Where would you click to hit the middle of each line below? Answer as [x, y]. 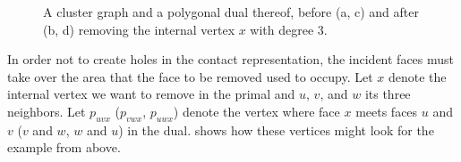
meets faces [387, 111]
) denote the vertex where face [256, 111]
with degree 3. [289, 29]
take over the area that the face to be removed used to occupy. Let [190, 76]
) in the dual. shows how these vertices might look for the [276, 130]
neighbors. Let [47, 111]
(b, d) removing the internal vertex [139, 29]
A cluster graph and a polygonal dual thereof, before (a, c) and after [231, 12]
